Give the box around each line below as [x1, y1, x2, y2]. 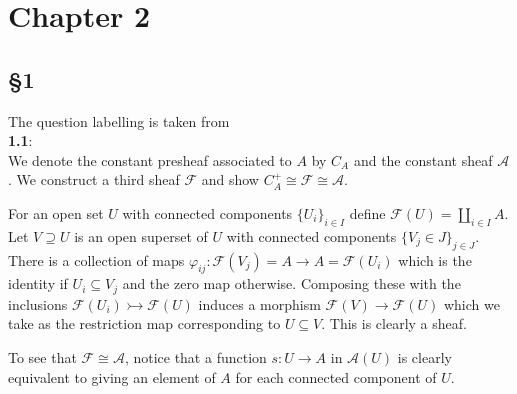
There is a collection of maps [8, 249, 185, 270]
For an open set [8, 202, 104, 223]
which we [443, 293, 500, 314]
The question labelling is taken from [8, 110, 230, 131]
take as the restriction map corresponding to [8, 313, 281, 334]
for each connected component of [235, 366, 437, 387]
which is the [398, 249, 472, 270]
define [349, 202, 386, 223]
